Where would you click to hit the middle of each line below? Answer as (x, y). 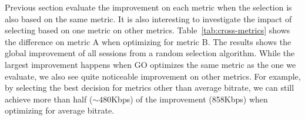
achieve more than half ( (49, 99)
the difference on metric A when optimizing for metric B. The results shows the (148, 41)
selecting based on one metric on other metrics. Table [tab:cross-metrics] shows (148, 30)
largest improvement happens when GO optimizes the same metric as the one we (150, 64)
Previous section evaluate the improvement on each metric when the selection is (148, 7)
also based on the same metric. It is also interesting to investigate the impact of (148, 18)
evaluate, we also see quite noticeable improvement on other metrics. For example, (153, 76)
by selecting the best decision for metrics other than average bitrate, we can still (150, 88)
